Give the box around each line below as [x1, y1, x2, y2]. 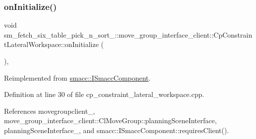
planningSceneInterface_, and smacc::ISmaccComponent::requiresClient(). [4, 125, 229, 135]
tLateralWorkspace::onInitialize [4, 39, 99, 49]
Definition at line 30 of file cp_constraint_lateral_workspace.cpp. [4, 89, 204, 99]
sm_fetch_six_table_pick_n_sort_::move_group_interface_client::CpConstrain [4, 29, 253, 40]
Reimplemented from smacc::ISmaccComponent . [4, 72, 151, 83]
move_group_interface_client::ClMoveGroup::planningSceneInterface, [4, 115, 217, 126]
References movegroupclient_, [4, 105, 95, 116]
